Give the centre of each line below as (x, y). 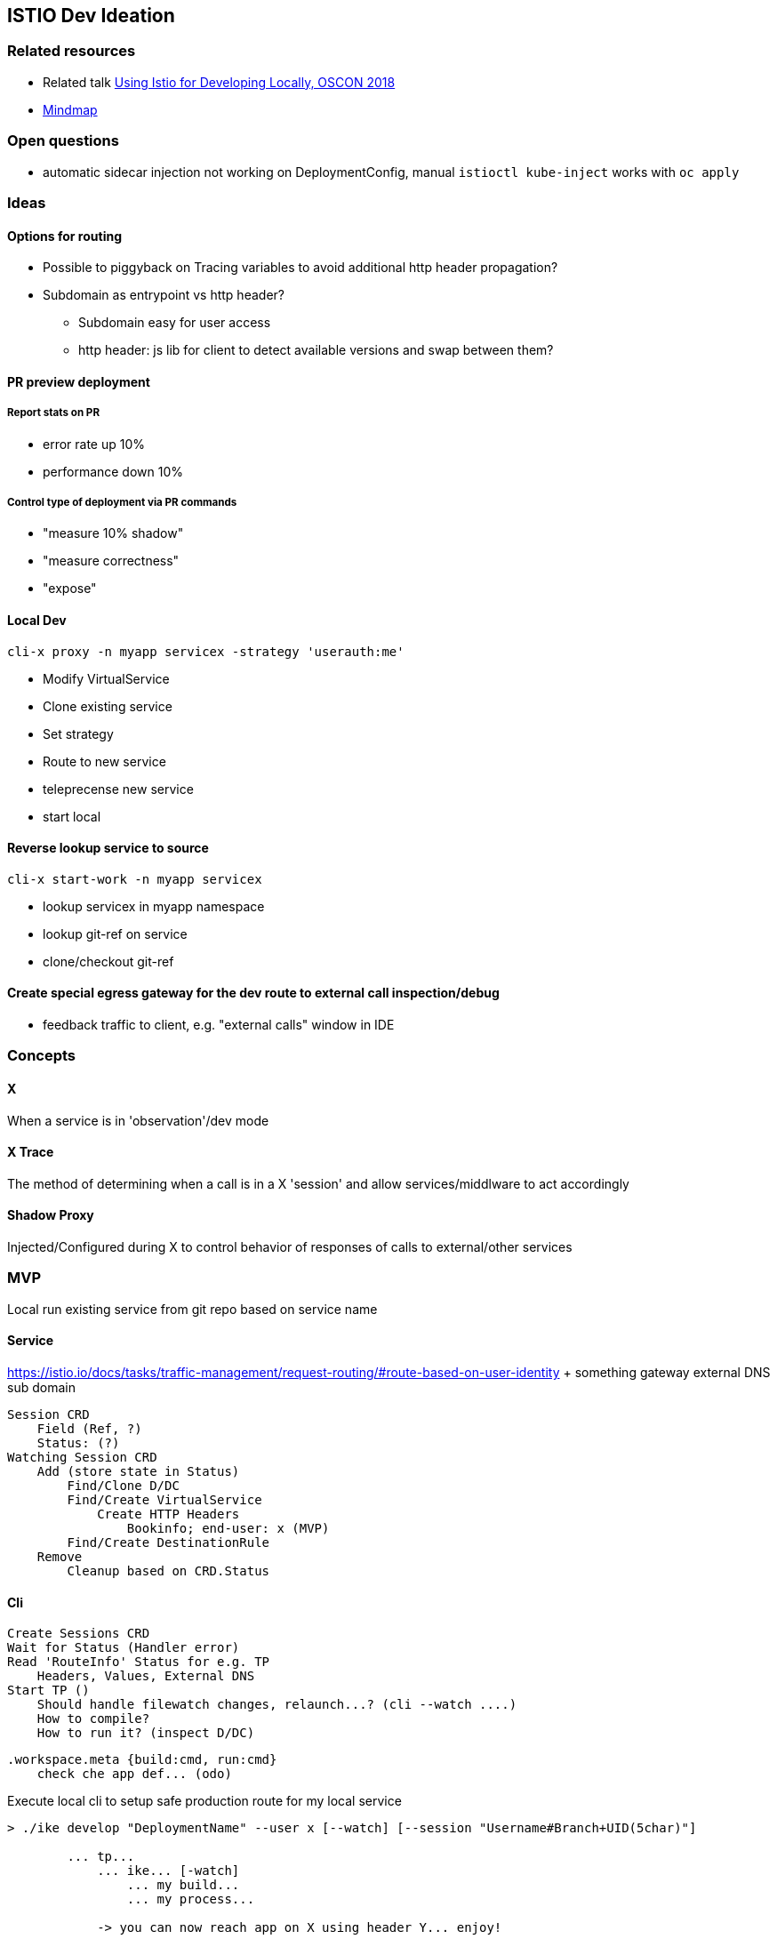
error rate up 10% (94, 444)
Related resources (72, 51)
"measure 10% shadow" (113, 533)
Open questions (63, 141)
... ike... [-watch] (168, 1871)
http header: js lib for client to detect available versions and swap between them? (316, 350)
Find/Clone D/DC (123, 1485)
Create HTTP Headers (168, 1514)
